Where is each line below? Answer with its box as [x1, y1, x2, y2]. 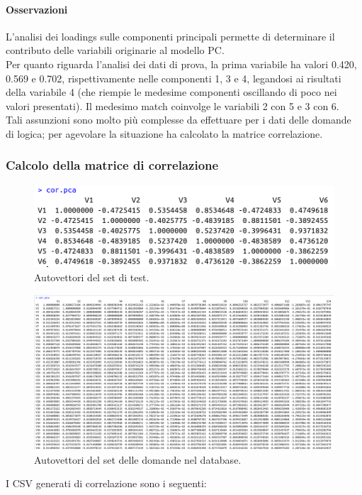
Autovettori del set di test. [34, 270, 149, 285]
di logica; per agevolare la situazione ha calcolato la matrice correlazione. [6, 126, 323, 141]
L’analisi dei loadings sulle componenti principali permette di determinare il [6, 28, 335, 43]
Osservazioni [6, 1, 68, 16]
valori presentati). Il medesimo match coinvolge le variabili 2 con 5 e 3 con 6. [6, 98, 339, 113]
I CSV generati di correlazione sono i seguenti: [6, 476, 207, 491]
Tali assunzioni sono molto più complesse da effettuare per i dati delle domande [6, 112, 351, 127]
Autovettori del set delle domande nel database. [34, 452, 242, 467]
